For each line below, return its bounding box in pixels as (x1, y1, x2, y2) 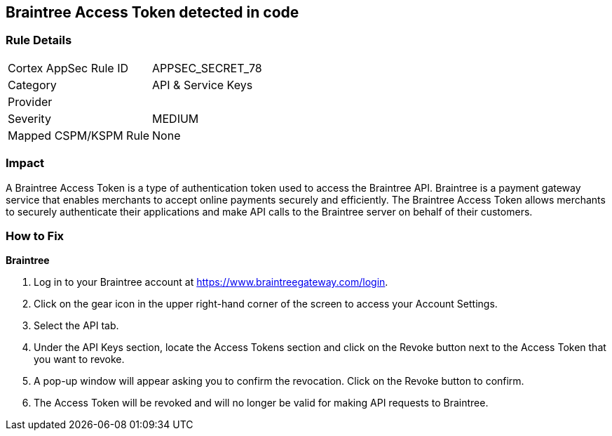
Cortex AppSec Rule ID (8, 60, 129, 75)
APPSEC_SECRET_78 (152, 60, 262, 75)
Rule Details (6, 33, 72, 48)
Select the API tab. (34, 319, 119, 332)
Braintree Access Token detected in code (6, 4, 299, 21)
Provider (8, 94, 53, 109)
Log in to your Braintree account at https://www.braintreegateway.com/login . (34, 276, 388, 289)
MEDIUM (152, 111, 199, 126)
